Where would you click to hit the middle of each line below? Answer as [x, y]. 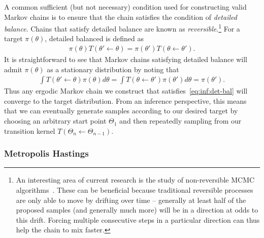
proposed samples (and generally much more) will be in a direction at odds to [137, 210]
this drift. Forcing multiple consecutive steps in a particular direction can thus [138, 219]
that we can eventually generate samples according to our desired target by [121, 111]
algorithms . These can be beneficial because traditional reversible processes [135, 190]
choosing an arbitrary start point [55, 121]
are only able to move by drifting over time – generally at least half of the [131, 200]
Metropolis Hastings [46, 153]
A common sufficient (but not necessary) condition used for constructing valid [125, 7]
